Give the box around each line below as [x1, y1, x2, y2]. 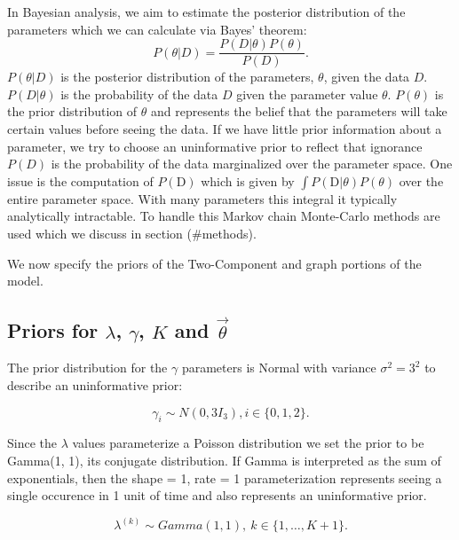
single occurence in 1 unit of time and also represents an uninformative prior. [7, 486, 427, 505]
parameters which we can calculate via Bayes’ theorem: [7, 20, 307, 38]
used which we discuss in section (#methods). [7, 224, 257, 242]
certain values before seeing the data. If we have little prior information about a [7, 120, 442, 138]
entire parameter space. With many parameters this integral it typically [7, 189, 398, 207]
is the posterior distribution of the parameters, [60, 67, 314, 86]
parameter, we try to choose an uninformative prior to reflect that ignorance [7, 137, 423, 155]
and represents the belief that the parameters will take [150, 102, 447, 121]
